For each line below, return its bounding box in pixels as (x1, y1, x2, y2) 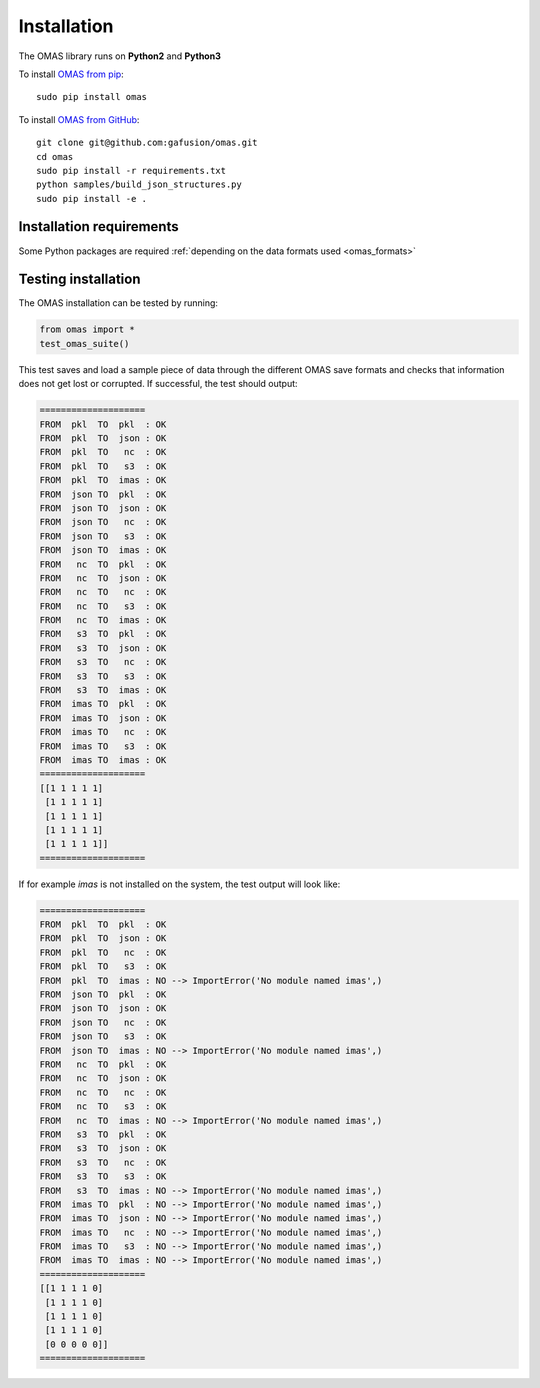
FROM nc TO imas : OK (39, 615, 167, 626)
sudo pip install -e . (36, 193, 148, 204)
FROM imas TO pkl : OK (39, 698, 167, 710)
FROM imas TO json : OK (39, 712, 167, 724)
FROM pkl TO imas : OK (39, 475, 167, 486)
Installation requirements (18, 218, 179, 235)
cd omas (36, 151, 74, 162)
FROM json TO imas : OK (39, 545, 167, 556)
